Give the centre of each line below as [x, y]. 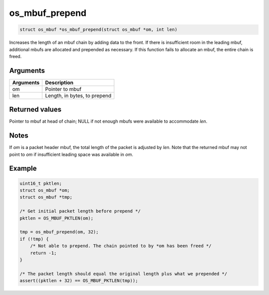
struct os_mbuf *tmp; [46, 197]
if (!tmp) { [34, 239]
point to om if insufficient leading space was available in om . [71, 154]
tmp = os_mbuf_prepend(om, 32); [59, 232]
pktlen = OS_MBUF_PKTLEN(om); [57, 218]
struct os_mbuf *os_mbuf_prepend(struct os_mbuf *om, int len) [99, 30]
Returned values [35, 110]
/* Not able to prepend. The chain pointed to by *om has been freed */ [121, 246]
